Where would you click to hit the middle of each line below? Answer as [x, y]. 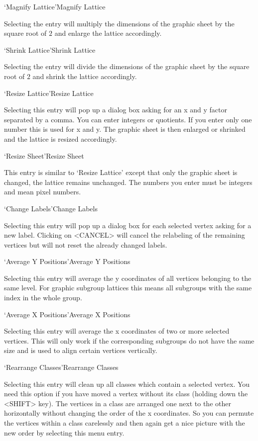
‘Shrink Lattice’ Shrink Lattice [50, 49]
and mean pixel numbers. [43, 192]
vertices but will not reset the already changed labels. [86, 244]
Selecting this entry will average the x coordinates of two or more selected [117, 331]
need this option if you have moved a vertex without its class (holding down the [126, 394]
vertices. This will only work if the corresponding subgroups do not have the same [129, 340]
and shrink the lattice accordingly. [85, 76]
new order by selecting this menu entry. [64, 432]
